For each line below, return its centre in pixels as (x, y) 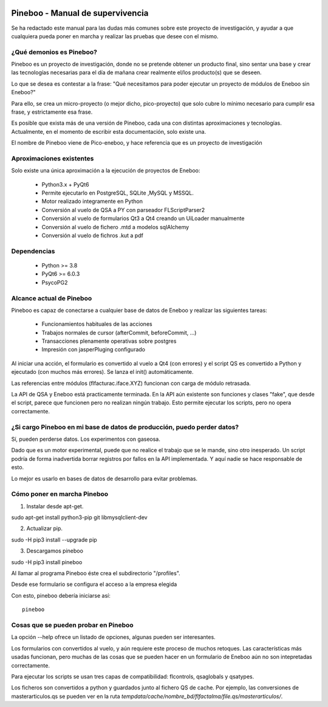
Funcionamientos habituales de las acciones (97, 324)
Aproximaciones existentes (53, 158)
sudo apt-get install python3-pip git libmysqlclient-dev (80, 517)
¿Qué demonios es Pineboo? (54, 52)
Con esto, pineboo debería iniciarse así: (61, 595)
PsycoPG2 (55, 282)
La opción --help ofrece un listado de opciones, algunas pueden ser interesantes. (113, 637)
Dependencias (33, 251)
